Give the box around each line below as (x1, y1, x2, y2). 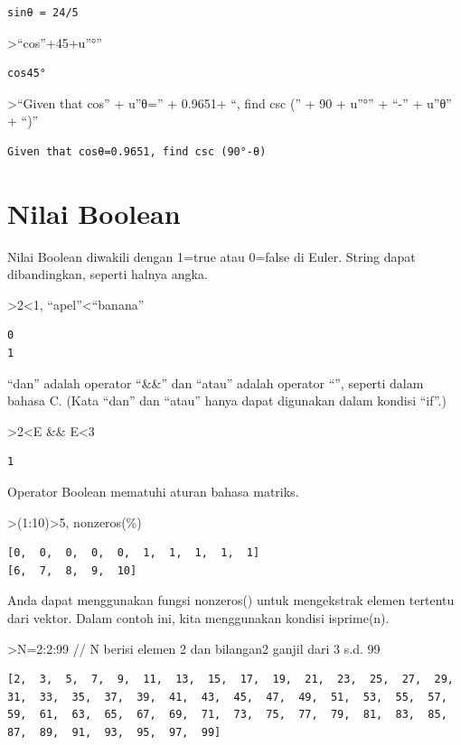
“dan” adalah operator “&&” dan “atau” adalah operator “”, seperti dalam (7, 373, 424, 392)
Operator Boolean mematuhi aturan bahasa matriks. (7, 482, 299, 501)
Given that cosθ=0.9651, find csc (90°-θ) (7, 144, 267, 158)
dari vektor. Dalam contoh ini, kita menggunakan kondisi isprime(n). (7, 609, 390, 627)
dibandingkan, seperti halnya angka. (7, 265, 208, 284)
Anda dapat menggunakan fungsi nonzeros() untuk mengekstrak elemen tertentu (7, 591, 455, 610)
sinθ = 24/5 (7, 6, 79, 19)
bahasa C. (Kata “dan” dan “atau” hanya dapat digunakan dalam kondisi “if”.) (7, 391, 447, 410)
